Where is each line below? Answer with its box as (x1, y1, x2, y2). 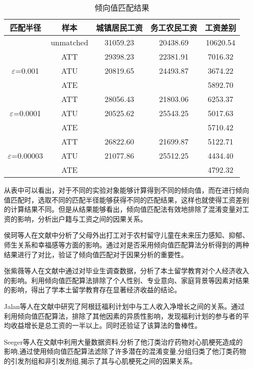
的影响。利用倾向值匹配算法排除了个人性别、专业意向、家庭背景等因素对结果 (4, 275, 249, 285)
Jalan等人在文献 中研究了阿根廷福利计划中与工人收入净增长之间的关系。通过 (4, 301, 245, 311)
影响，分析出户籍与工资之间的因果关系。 (17, 213, 147, 224)
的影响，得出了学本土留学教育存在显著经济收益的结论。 (4, 285, 181, 295)
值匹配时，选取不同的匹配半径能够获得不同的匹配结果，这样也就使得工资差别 (4, 194, 249, 205)
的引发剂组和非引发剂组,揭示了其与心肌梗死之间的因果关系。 (4, 355, 197, 366)
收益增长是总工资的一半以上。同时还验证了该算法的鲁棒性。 (10, 320, 201, 330)
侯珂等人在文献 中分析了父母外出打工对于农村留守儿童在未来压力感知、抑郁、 (4, 230, 249, 240)
